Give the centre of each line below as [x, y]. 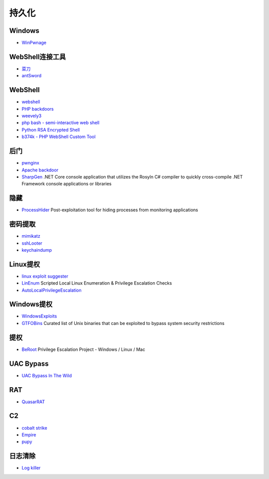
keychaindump [37, 250]
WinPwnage [34, 43]
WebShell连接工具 [38, 57]
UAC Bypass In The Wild [47, 375]
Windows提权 [31, 304]
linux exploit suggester [45, 276]
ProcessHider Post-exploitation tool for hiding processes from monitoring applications [110, 210]
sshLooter [32, 243]
